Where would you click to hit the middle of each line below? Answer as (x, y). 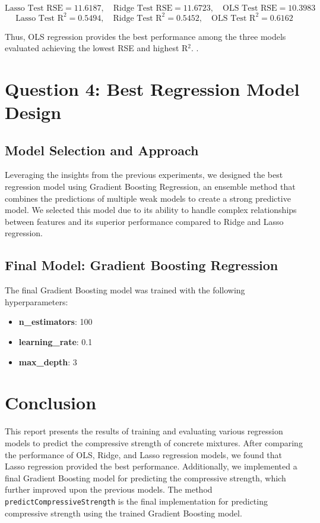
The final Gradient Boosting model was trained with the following (125, 290)
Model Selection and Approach (102, 150)
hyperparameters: (37, 301)
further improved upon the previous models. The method (109, 489)
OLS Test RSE (250, 8)
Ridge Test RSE (143, 8)
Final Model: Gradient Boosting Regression (142, 265)
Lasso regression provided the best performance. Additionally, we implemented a (151, 466)
